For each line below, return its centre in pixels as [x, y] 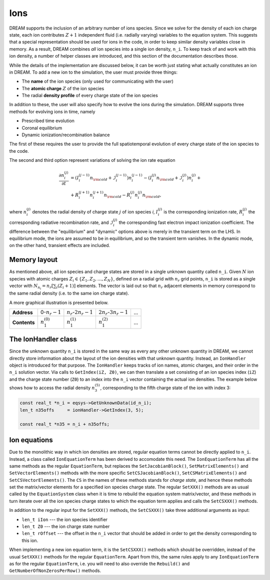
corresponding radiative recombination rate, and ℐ [61, 222]
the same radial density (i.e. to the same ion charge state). [69, 294]
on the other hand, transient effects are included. [60, 245]
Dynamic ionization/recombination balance [66, 135]
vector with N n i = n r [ [31, 287]
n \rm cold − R [117, 195]
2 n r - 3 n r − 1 [113, 313]
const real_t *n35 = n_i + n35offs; [65, 424]
